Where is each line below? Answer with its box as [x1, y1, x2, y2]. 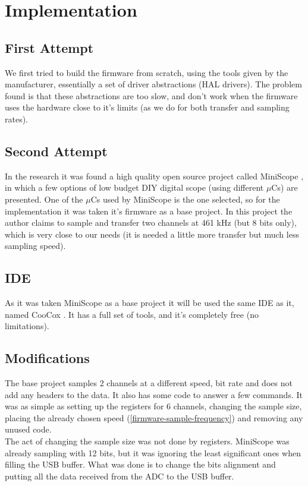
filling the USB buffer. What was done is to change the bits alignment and [5, 458, 276, 471]
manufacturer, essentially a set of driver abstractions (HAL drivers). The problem [5, 78, 302, 90]
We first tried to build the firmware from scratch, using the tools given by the [5, 66, 288, 78]
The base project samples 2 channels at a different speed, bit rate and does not [5, 377, 293, 389]
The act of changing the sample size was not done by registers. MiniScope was [5, 435, 290, 447]
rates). [5, 112, 29, 125]
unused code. [5, 423, 52, 435]
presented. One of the [5, 192, 83, 205]
